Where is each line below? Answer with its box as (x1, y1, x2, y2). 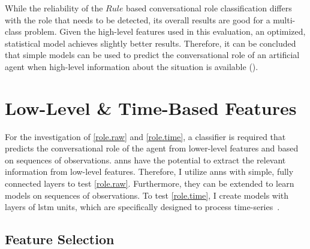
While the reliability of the (5, 2, 103, 14)
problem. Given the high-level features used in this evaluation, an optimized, (24, 25, 306, 38)
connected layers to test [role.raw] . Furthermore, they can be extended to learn (5, 177, 294, 190)
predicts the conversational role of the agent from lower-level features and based (5, 142, 299, 154)
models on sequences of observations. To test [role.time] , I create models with (5, 189, 289, 201)
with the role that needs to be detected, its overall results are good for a (5, 13, 270, 26)
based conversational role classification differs (126, 2, 292, 14)
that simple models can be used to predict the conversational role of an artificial (5, 48, 300, 61)
